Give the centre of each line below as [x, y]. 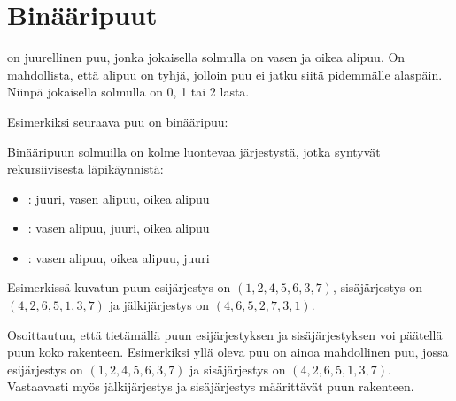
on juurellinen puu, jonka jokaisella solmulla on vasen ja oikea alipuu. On [206, 57]
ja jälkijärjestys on [159, 305]
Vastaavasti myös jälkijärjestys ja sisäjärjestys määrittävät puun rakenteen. [211, 386]
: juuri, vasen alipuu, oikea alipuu [119, 198]
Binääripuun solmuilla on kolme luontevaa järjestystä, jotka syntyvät [194, 151]
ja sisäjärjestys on [238, 369]
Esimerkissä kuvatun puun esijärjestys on [119, 287]
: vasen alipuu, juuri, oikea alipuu [119, 228]
